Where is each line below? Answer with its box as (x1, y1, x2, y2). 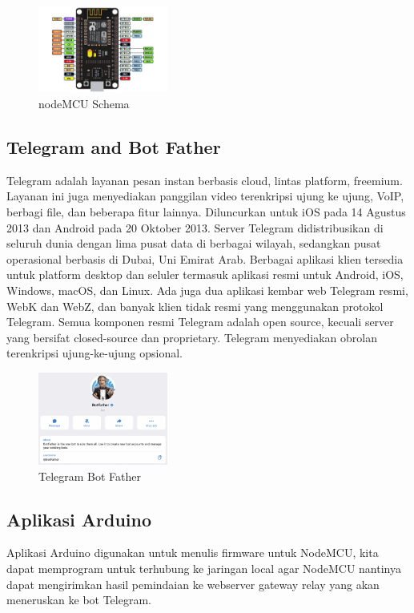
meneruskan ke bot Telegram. (6, 591, 151, 608)
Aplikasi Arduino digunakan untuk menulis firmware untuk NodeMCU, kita (6, 544, 379, 561)
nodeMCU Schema (38, 95, 130, 111)
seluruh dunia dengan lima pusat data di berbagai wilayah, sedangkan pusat (6, 235, 381, 252)
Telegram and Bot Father (6, 134, 221, 159)
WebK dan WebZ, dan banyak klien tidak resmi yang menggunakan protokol (6, 297, 384, 314)
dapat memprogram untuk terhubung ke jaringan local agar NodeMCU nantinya (6, 560, 401, 577)
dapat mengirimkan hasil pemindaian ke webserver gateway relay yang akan (6, 575, 380, 592)
